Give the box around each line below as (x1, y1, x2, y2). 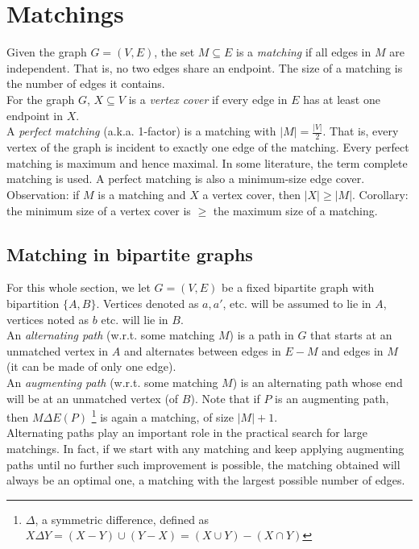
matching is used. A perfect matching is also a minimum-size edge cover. (6, 170, 365, 187)
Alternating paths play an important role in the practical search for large (6, 424, 368, 441)
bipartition (6, 295, 60, 311)
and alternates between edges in (123, 342, 281, 359)
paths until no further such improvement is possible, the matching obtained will (6, 455, 400, 472)
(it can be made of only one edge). (6, 358, 176, 375)
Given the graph (6, 44, 87, 60)
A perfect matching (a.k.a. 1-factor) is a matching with (6, 123, 276, 139)
